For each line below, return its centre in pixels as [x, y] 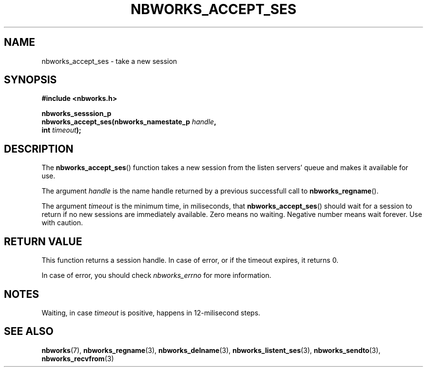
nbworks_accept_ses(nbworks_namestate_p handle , [129, 122]
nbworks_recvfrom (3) [78, 358]
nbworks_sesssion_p [77, 114]
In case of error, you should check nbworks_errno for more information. [156, 275]
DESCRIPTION [39, 149]
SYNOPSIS [30, 80]
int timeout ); [61, 130]
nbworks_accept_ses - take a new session [109, 61]
